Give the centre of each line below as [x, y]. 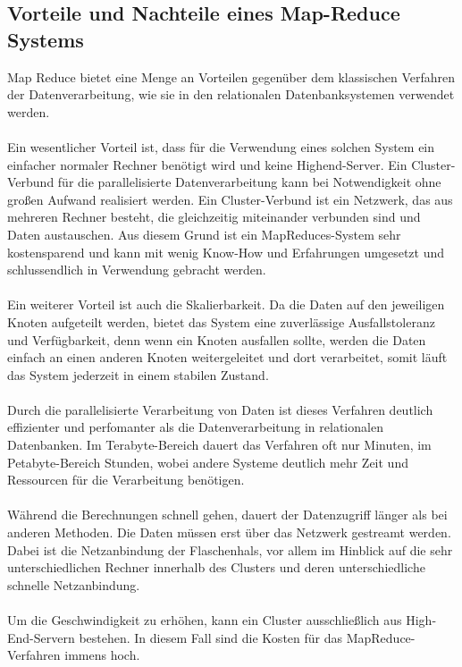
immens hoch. [102, 655]
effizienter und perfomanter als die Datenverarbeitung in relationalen [195, 427]
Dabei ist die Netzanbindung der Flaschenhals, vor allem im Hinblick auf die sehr [230, 549]
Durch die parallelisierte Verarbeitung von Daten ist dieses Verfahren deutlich [220, 409]
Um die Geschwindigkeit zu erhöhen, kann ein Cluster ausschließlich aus [205, 620]
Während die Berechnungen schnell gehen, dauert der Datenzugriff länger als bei [227, 515]
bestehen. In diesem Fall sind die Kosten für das [211, 637]
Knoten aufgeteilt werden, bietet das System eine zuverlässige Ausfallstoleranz [221, 321]
